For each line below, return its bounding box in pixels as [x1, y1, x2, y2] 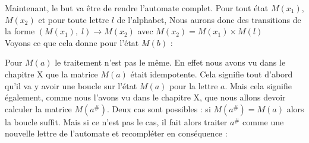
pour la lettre [169, 79, 218, 92]
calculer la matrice [5, 102, 72, 115]
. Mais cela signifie [225, 79, 292, 92]
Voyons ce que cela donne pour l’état [5, 36, 139, 48]
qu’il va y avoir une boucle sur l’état [5, 79, 137, 92]
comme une [242, 115, 284, 128]
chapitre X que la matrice [5, 67, 98, 80]
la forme [5, 25, 35, 37]
